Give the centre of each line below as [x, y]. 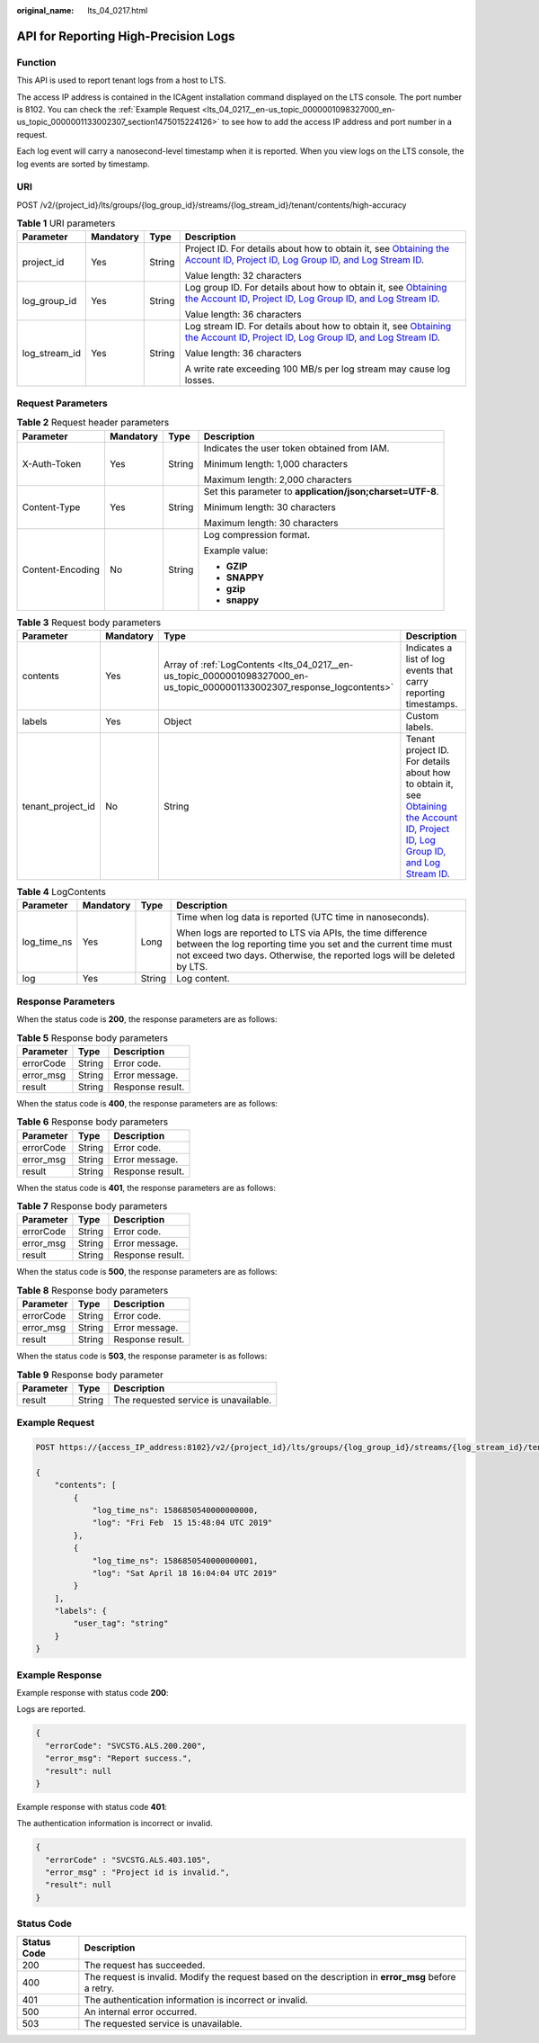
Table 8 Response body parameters [93, 1290]
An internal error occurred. [141, 2012]
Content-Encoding [61, 569]
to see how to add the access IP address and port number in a [337, 122]
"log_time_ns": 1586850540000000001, [175, 1560]
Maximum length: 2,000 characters [278, 479]
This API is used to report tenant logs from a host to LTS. [121, 80]
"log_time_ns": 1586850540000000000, [175, 1510]
